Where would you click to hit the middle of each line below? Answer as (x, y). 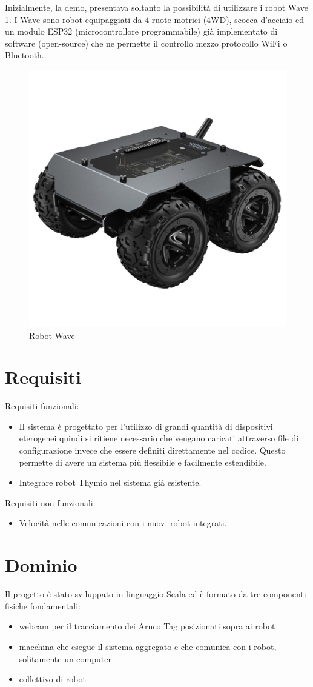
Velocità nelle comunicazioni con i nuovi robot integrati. (123, 523)
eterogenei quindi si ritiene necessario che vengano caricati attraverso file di (159, 438)
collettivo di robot (52, 679)
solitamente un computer (65, 658)
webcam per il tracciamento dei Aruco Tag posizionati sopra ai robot (147, 626)
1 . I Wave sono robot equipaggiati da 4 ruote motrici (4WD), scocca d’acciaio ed (154, 19)
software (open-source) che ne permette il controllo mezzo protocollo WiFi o (146, 43)
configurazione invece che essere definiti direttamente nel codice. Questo (152, 450)
